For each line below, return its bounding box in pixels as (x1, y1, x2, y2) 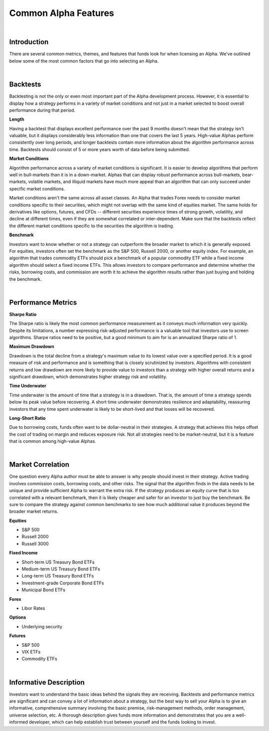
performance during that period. (9, 107, 76, 113)
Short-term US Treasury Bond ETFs (21, 559, 95, 565)
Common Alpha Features (9, 7, 115, 18)
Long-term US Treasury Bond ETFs (21, 573, 94, 579)
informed (9, 719, 28, 725)
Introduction (9, 38, 49, 46)
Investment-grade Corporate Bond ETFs (21, 580, 104, 586)
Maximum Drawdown (9, 344, 54, 350)
